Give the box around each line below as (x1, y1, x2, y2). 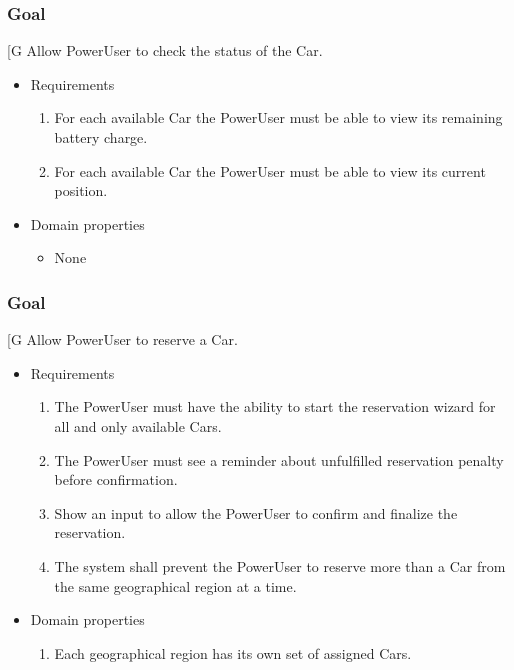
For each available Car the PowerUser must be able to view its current (54, 160, 486, 181)
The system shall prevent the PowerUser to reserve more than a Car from (54, 555, 506, 576)
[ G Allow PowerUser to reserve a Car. (7, 329, 238, 350)
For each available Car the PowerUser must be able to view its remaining (54, 107, 503, 128)
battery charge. (54, 127, 148, 147)
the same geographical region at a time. (54, 575, 297, 596)
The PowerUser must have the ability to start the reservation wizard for (54, 396, 496, 417)
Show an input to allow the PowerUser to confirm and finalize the (54, 502, 458, 523)
